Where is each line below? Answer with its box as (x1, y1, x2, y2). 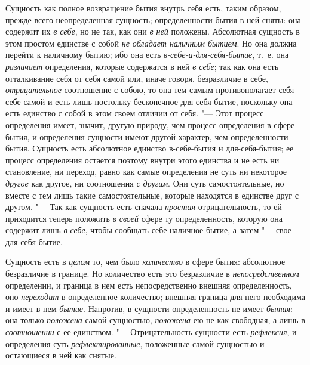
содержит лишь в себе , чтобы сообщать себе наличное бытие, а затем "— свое (5, 224, 291, 236)
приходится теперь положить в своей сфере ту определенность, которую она (5, 212, 283, 224)
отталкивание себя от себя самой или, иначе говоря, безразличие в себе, (5, 72, 268, 84)
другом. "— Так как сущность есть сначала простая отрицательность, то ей (5, 200, 282, 213)
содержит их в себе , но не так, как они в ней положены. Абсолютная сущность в (5, 25, 300, 38)
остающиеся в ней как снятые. (5, 349, 116, 361)
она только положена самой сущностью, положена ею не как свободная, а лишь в (5, 314, 305, 326)
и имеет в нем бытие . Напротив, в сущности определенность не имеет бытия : (5, 302, 293, 314)
